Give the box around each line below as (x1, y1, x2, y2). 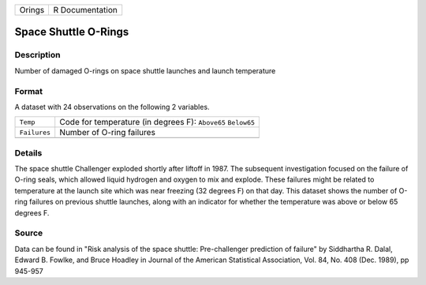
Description (14, 50, 61, 61)
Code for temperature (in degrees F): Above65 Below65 (59, 117, 256, 128)
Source (14, 227, 43, 238)
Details (14, 147, 43, 158)
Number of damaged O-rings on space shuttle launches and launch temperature (14, 66, 276, 75)
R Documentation (53, 5, 118, 15)
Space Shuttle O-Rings (14, 25, 129, 39)
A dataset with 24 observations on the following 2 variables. (14, 102, 210, 111)
